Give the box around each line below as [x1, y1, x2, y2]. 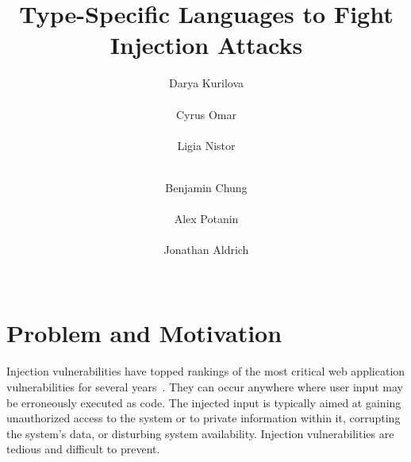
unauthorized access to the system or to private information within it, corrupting [6, 410, 401, 426]
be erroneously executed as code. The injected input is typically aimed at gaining [6, 394, 401, 410]
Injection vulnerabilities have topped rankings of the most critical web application [6, 363, 405, 379]
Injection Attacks [109, 29, 303, 61]
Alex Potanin [174, 210, 239, 227]
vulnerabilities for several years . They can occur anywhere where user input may [6, 378, 403, 395]
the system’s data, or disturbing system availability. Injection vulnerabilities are [6, 425, 394, 441]
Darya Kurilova [168, 75, 244, 91]
